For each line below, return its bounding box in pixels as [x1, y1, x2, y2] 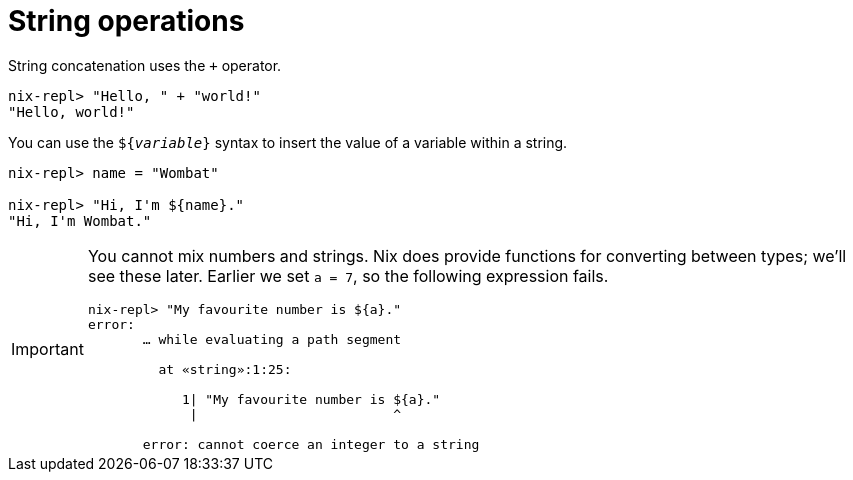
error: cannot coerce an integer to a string [142, 436, 480, 452]
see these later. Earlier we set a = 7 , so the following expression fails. [87, 265, 609, 286]
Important [11, 338, 84, 359]
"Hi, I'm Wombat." [8, 212, 152, 229]
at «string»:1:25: [158, 361, 292, 377]
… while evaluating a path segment [142, 331, 402, 347]
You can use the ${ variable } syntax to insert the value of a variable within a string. [8, 133, 568, 151]
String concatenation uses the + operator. [8, 56, 282, 74]
